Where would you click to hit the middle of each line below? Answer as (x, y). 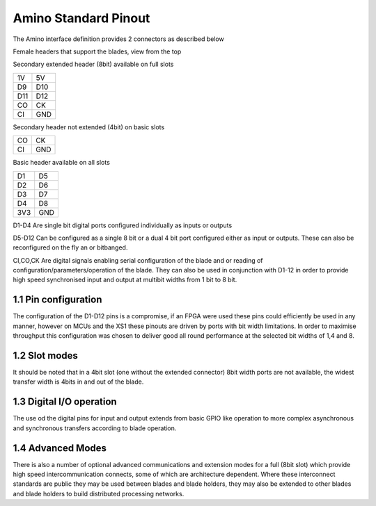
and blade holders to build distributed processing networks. (99, 493)
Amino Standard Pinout (81, 18)
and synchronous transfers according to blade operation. (95, 428)
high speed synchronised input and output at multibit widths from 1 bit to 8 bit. (125, 280)
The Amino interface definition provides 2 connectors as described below (118, 39)
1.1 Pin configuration (57, 300)
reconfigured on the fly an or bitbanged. (70, 247)
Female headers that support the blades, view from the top (97, 51)
